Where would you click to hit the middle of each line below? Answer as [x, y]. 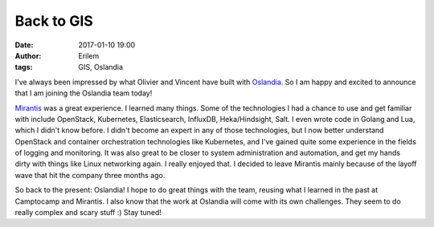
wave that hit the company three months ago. [90, 175]
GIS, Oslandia [101, 67]
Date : [24, 45]
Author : [28, 55]
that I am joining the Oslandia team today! [84, 93]
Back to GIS [54, 21]
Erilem [89, 55]
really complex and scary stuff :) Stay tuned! [88, 213]
